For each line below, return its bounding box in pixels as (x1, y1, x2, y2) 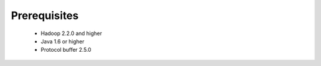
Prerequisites (11, 9, 79, 22)
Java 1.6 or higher (40, 37, 84, 45)
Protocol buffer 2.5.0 (40, 46, 92, 54)
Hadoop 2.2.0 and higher (40, 30, 102, 37)
